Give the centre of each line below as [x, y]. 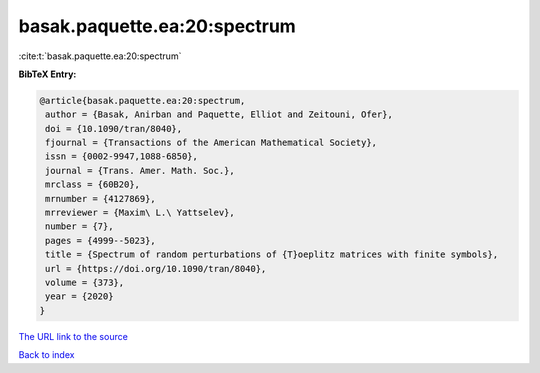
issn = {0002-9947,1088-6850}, [122, 156]
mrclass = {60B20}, [92, 184]
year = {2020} [79, 296]
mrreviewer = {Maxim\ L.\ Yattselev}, [140, 213]
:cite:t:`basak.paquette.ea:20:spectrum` [100, 56]
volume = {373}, [85, 282]
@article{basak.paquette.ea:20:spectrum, [142, 100]
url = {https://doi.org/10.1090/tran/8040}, [156, 268]
